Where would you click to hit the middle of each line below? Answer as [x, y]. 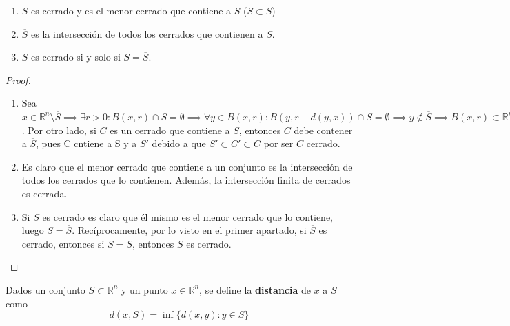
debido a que [179, 143]
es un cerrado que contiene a [170, 130]
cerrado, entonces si [63, 243]
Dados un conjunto [45, 289]
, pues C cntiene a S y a [86, 143]
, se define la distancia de [255, 289]
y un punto [145, 289]
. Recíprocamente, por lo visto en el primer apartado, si [189, 230]
